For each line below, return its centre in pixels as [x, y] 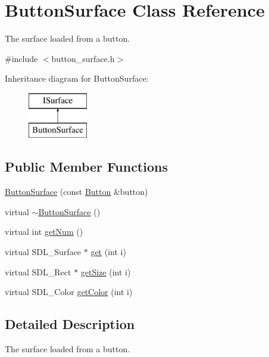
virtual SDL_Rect [38, 271]
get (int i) [108, 252]
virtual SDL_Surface [43, 252]
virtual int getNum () [44, 232]
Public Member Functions [86, 167]
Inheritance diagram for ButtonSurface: [77, 78]
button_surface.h [83, 58]
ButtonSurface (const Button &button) [76, 192]
